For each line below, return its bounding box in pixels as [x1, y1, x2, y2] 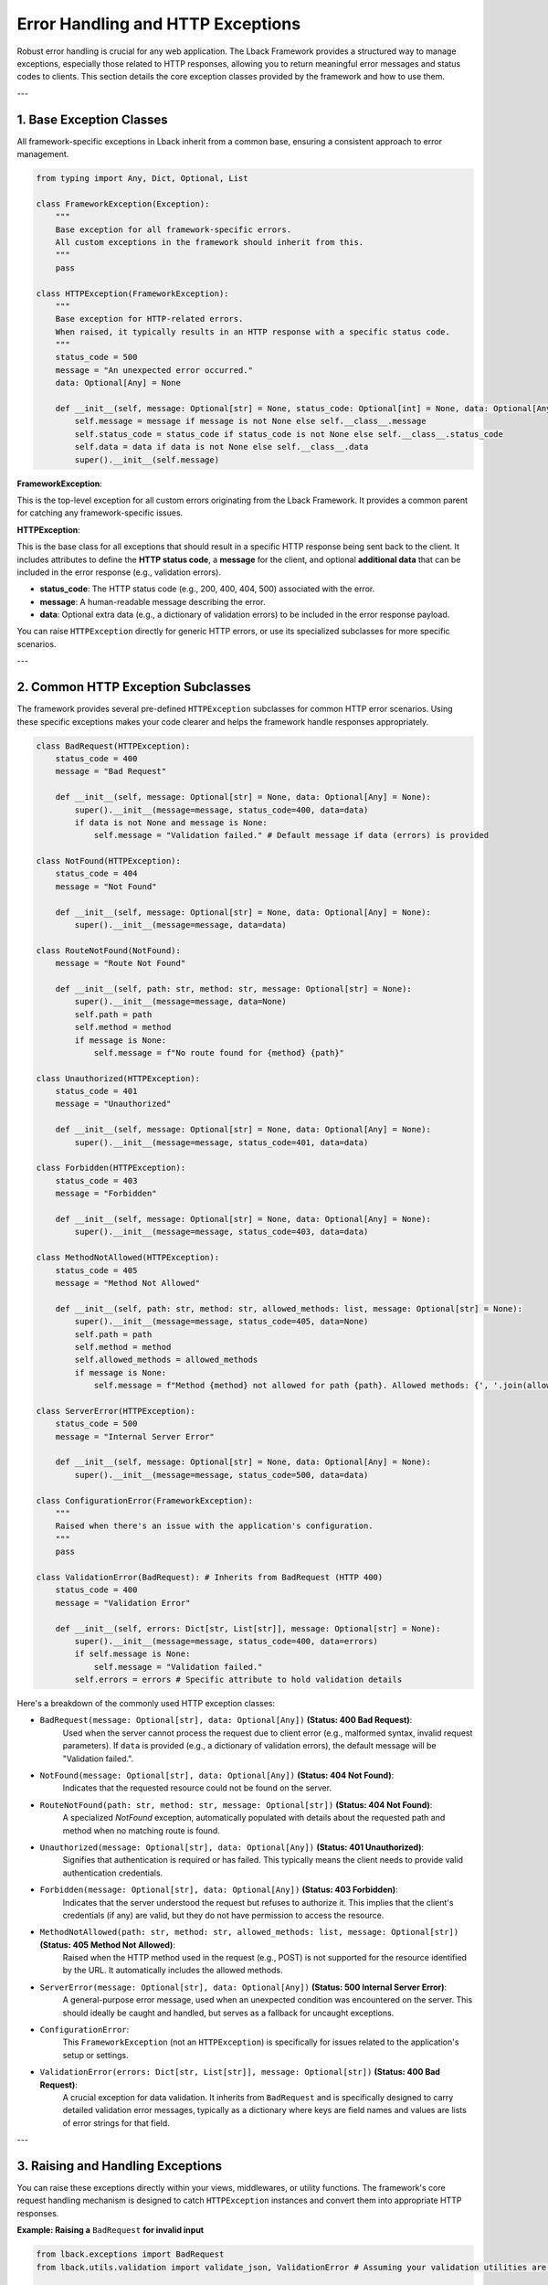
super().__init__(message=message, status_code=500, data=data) [74, 1470, 369, 1480]
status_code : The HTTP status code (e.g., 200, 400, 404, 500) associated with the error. [39, 583, 375, 594]
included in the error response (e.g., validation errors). [16, 567, 221, 578]
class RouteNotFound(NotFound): [36, 945, 182, 955]
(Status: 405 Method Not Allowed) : [39, 1939, 175, 1950]
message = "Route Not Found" [55, 958, 186, 969]
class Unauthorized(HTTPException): [36, 1073, 201, 1083]
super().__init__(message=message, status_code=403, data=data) [74, 1227, 369, 1238]
